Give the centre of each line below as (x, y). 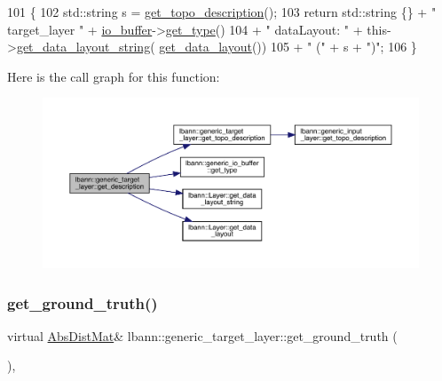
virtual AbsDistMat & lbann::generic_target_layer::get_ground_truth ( (202, 335)
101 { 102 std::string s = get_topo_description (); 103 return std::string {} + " (222, 12)
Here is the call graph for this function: (114, 76)
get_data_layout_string (83, 47)
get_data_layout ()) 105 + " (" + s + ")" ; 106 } (288, 47)
